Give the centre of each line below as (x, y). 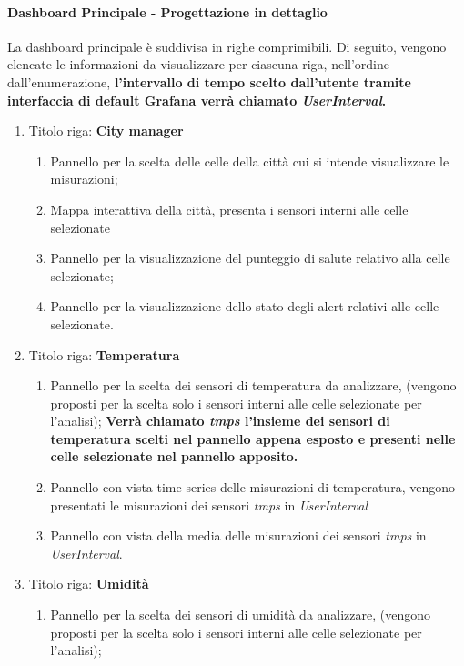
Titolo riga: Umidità (89, 584)
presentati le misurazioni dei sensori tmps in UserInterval (209, 505)
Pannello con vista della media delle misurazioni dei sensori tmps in (238, 535)
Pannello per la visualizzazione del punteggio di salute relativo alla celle (250, 258)
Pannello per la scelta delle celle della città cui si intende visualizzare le (250, 161)
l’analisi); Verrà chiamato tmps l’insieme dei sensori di (220, 421)
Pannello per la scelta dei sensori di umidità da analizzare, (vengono (241, 615)
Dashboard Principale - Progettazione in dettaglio (167, 11)
